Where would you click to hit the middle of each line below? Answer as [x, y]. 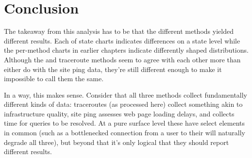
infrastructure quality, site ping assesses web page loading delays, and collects [119, 113]
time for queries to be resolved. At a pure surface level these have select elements [124, 123]
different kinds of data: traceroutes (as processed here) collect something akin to [123, 104]
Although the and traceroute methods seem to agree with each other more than [122, 59]
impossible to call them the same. [54, 79]
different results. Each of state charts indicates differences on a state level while [122, 40]
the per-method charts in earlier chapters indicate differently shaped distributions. [126, 50]
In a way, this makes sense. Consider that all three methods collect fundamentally [126, 94]
